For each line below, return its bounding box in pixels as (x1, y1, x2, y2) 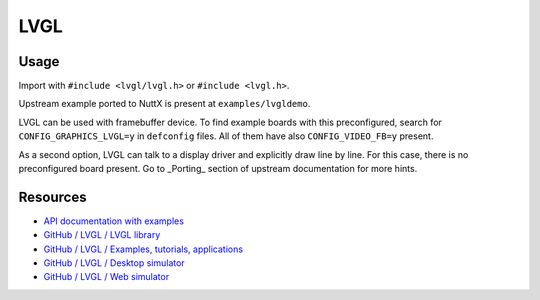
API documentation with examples (43, 215, 185, 227)
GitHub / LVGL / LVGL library (43, 229, 161, 241)
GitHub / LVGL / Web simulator (43, 271, 170, 283)
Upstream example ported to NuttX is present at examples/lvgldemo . (18, 98, 311, 110)
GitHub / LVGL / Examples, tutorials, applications (43, 243, 244, 255)
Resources (18, 188, 87, 205)
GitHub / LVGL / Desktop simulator (43, 257, 185, 269)
